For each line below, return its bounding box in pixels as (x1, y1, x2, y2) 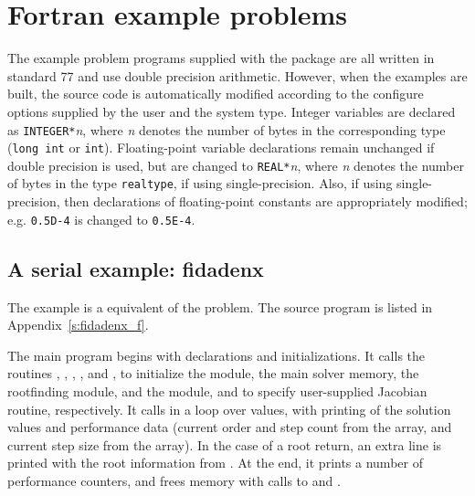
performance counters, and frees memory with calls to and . (7, 470, 341, 490)
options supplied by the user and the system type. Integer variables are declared (7, 101, 456, 121)
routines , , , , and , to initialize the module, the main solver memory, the (7, 364, 419, 383)
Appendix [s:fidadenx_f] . (7, 315, 149, 334)
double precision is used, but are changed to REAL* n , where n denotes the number (7, 155, 465, 174)
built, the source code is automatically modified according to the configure (7, 84, 424, 103)
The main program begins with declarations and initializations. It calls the (7, 345, 426, 364)
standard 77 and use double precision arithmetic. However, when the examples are (7, 66, 468, 85)
